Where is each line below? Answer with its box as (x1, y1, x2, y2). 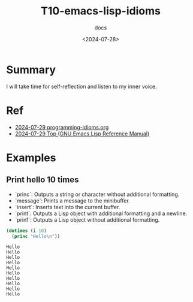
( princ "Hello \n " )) (11, 233, 61, 239)
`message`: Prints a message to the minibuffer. (14, 197, 130, 204)
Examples (6, 151, 56, 164)
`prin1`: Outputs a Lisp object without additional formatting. (14, 216, 160, 223)
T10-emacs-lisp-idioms (41, 4, 161, 18)
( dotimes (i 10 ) (6, 228, 47, 234)
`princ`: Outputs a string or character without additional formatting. (14, 191, 180, 198)
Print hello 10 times (6, 175, 79, 185)
